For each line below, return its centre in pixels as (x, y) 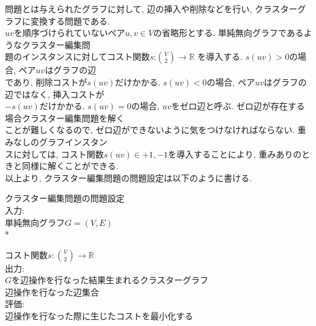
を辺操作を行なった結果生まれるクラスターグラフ (110, 280)
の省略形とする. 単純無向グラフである (228, 33)
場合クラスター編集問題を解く (65, 118)
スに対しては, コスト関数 (54, 154)
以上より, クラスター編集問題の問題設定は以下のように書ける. (128, 177)
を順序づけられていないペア (69, 33)
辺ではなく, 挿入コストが (55, 94)
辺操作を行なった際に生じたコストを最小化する (99, 316)
